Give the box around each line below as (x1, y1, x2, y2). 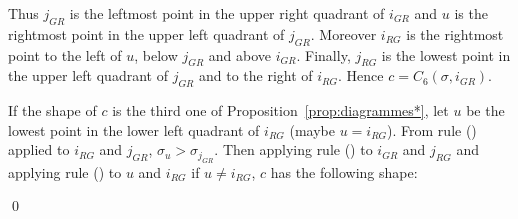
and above (208, 44, 272, 65)
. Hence (338, 65, 384, 86)
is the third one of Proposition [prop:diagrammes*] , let (112, 100, 449, 121)
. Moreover (310, 23, 377, 44)
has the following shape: (270, 161, 418, 182)
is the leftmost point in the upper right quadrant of (69, 3, 385, 23)
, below (134, 44, 178, 65)
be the (466, 100, 505, 121)
